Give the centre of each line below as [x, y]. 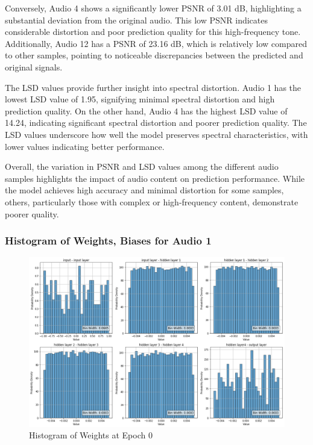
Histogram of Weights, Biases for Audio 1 [108, 241]
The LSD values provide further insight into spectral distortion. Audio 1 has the [153, 87]
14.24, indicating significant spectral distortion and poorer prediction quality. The [156, 123]
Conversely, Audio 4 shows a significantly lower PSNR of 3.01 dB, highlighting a [153, 8]
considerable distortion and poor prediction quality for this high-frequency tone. [153, 32]
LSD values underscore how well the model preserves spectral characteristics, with [156, 134]
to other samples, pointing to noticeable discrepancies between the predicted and [154, 55]
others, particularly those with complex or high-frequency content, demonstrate [152, 201]
